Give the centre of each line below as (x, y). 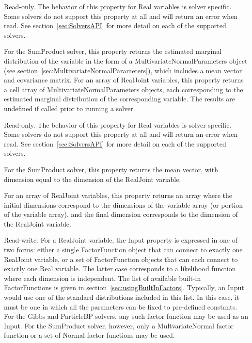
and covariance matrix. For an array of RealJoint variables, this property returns (124, 80)
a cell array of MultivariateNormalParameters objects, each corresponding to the (124, 89)
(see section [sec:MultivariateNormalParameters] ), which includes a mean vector (123, 70)
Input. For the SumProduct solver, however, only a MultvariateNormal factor (119, 325)
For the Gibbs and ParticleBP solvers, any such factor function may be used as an (126, 316)
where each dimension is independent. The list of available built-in (102, 278)
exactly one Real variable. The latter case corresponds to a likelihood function (120, 269)
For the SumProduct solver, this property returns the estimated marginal (113, 51)
